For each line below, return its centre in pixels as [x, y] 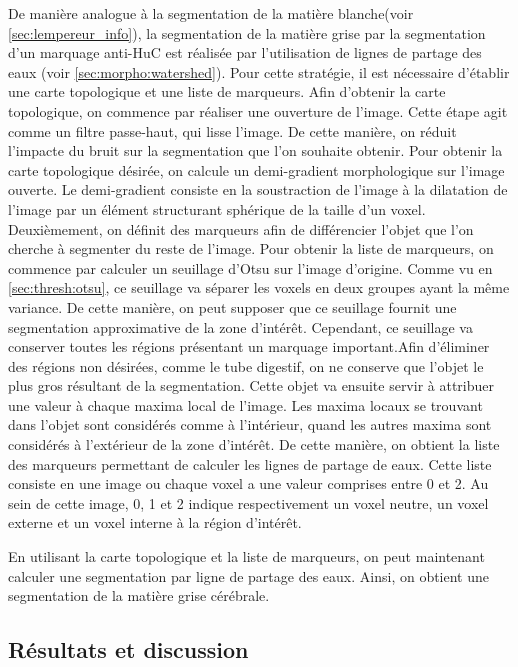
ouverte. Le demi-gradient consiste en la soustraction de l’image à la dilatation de [258, 189]
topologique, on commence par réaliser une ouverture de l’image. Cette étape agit [258, 110]
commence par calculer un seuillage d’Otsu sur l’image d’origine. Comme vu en [250, 267]
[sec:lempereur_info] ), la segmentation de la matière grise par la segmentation [247, 32]
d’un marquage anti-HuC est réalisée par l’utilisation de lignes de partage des [245, 52]
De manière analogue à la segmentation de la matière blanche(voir [211, 13]
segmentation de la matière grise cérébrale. [139, 595]
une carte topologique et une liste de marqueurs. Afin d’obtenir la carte [227, 91]
